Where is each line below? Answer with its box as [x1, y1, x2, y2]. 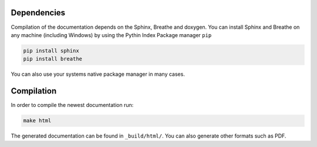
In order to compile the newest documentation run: [11, 102, 134, 109]
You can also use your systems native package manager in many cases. [11, 71, 185, 78]
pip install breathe [23, 56, 82, 62]
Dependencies [11, 8, 66, 18]
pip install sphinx [23, 47, 79, 54]
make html [23, 118, 52, 124]
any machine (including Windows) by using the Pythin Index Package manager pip [11, 31, 212, 38]
